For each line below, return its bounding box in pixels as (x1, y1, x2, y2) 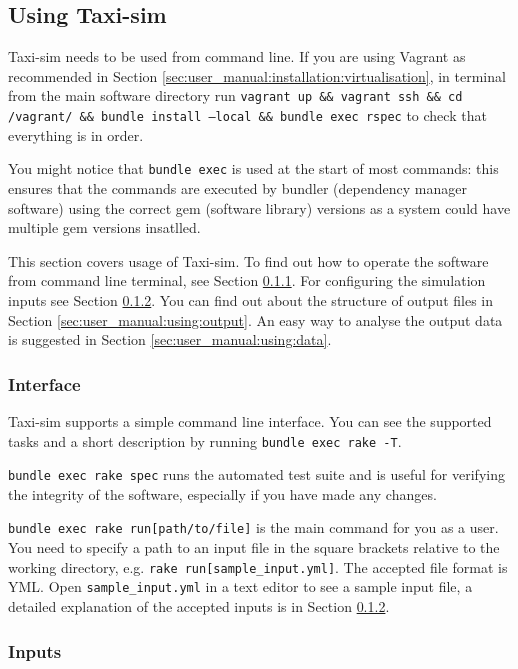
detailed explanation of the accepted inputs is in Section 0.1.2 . (8, 595, 390, 616)
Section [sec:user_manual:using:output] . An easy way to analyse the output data (8, 309, 503, 330)
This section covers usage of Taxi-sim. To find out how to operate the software (8, 250, 489, 271)
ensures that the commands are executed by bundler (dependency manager (8, 177, 467, 198)
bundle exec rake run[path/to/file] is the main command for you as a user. (8, 517, 499, 538)
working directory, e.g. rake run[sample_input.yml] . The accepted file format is (8, 556, 508, 577)
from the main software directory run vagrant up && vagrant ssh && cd (8, 85, 463, 106)
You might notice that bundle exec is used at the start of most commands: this (8, 158, 499, 179)
